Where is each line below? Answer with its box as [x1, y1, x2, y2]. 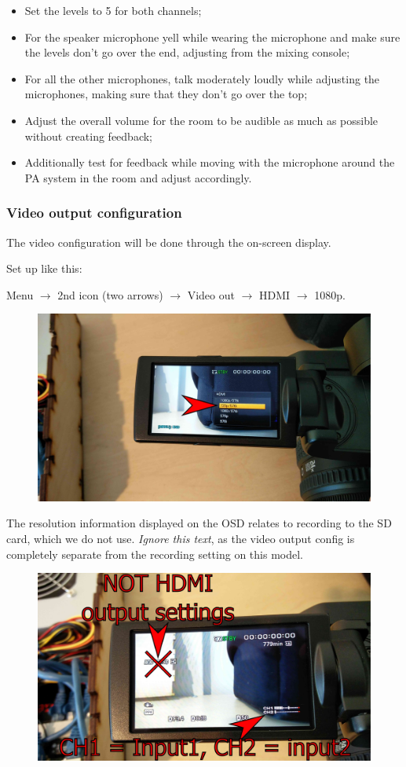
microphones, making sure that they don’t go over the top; [24, 86, 308, 102]
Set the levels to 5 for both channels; [24, 2, 202, 18]
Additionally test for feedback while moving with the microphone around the [24, 154, 395, 171]
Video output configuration [6, 203, 182, 222]
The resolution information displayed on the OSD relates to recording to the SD [6, 515, 392, 531]
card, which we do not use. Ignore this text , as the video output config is [6, 530, 355, 547]
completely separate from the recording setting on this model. [6, 545, 303, 562]
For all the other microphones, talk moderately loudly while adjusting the [24, 70, 380, 86]
